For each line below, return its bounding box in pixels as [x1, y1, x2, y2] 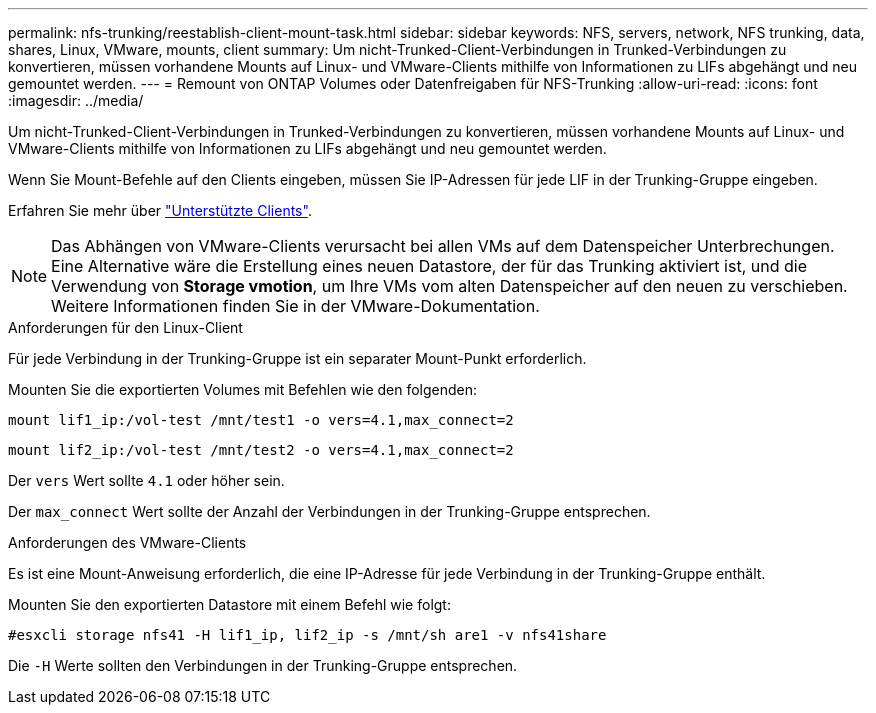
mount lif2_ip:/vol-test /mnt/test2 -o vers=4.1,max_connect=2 [8, 442, 514, 458]
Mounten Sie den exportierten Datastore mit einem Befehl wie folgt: [8, 596, 451, 613]
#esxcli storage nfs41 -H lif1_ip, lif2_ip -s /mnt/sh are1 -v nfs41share [8, 627, 607, 643]
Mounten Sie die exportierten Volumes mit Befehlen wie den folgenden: [8, 381, 478, 398]
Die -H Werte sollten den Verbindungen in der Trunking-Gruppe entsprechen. [8, 657, 518, 674]
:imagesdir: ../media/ [8, 92, 144, 109]
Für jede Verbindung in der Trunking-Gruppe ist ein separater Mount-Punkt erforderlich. [8, 350, 587, 367]
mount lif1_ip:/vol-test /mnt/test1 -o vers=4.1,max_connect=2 [8, 412, 514, 428]
